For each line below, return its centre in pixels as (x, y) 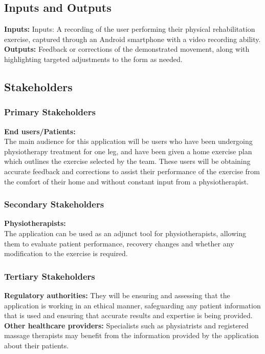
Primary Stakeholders (50, 112)
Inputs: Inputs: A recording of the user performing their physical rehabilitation (130, 29)
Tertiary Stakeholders (50, 276)
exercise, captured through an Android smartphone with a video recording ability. (132, 39)
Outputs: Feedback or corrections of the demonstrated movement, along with (127, 49)
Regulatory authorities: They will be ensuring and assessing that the (117, 295)
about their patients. (37, 345)
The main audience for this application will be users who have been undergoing (128, 141)
